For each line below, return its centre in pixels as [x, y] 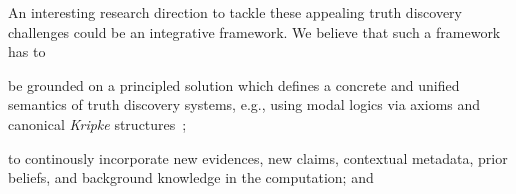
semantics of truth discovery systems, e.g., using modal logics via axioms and [244, 104]
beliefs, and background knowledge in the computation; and [191, 177]
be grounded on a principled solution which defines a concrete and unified [234, 84]
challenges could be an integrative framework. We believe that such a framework [254, 31]
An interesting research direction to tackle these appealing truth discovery [235, 12]
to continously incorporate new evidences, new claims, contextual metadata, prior [258, 157]
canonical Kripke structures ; [97, 123]
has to [27, 51]
